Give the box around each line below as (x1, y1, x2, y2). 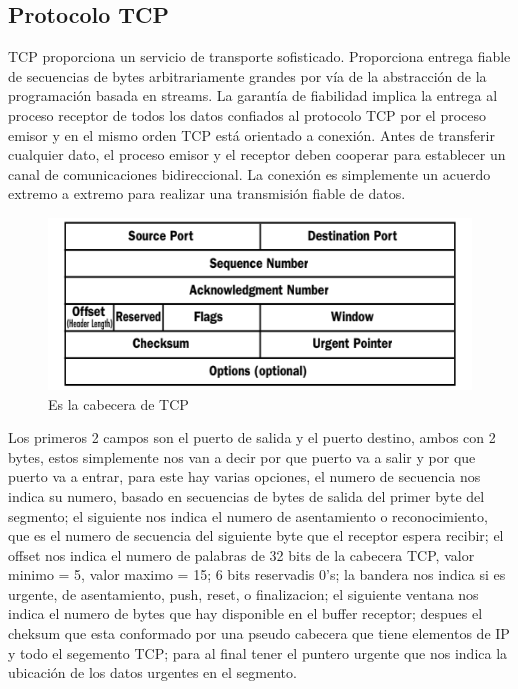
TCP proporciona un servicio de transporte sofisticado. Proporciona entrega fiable (8, 46, 511, 67)
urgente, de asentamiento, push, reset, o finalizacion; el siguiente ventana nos (8, 583, 479, 604)
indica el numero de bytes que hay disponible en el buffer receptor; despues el (8, 603, 483, 624)
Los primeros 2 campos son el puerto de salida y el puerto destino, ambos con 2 (8, 427, 496, 448)
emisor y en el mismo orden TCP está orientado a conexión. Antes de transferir (8, 124, 495, 145)
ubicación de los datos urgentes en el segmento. (8, 662, 297, 683)
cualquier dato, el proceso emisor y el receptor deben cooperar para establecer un (8, 144, 506, 165)
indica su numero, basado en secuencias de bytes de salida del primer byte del (8, 485, 485, 506)
